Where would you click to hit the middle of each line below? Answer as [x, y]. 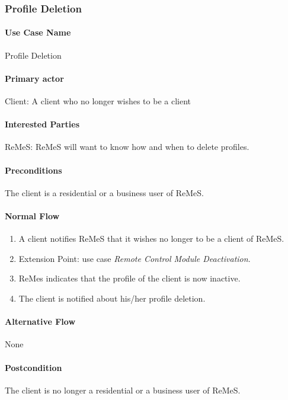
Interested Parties [42, 124]
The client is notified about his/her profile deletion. [112, 298]
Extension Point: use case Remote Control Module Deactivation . [135, 258]
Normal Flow [32, 216]
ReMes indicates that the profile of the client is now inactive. [129, 278]
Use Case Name [38, 32]
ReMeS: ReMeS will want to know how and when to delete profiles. [127, 147]
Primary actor [34, 78]
